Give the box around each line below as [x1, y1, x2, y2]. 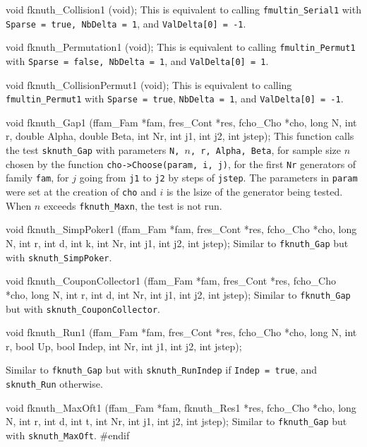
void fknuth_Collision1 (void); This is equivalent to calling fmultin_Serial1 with [6, 2, 361, 16]
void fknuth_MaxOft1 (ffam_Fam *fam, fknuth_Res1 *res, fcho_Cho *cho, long [6, 400, 356, 415]
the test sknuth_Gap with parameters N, [6, 143, 180, 157]
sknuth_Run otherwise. [6, 376, 103, 391]
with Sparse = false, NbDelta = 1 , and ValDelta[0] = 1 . [6, 53, 269, 68]
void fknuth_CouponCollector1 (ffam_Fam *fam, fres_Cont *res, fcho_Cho [6, 273, 336, 288]
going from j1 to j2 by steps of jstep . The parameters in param [79, 170, 358, 185]
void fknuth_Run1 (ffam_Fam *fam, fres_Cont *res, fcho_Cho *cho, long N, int [6, 325, 357, 340]
